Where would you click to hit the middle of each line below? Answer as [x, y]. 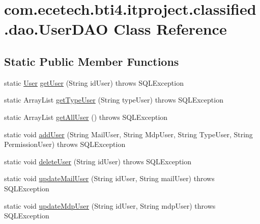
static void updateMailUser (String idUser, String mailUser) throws [109, 178]
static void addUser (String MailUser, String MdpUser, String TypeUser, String [128, 134]
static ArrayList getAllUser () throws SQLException [86, 117]
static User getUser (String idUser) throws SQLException [94, 82]
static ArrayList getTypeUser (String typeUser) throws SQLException [114, 100]
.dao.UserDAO [56, 29]
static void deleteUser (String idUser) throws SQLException [98, 161]
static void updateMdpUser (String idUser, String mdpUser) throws [110, 205]
